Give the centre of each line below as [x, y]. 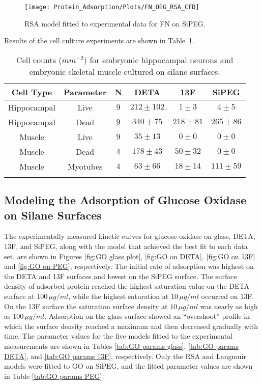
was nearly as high [229, 306]
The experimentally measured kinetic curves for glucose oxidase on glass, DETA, [130, 236]
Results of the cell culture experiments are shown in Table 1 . [99, 40]
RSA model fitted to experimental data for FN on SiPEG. [115, 23]
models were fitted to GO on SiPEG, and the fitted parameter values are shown [128, 366]
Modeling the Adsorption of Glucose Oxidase [125, 200]
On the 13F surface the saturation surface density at [86, 306]
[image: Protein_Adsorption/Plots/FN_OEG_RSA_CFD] [112, 7]
